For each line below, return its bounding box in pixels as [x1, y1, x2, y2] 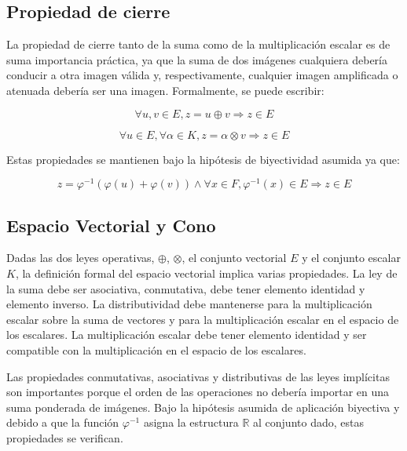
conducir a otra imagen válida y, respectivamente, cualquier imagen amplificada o [6, 67, 398, 83]
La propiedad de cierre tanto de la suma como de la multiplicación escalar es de [6, 36, 390, 53]
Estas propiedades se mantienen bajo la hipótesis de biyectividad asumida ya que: [6, 151, 400, 167]
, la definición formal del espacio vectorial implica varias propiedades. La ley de [15, 265, 398, 282]
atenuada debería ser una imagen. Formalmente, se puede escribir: [6, 82, 324, 98]
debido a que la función [6, 414, 119, 431]
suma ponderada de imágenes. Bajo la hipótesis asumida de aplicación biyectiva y [6, 398, 400, 415]
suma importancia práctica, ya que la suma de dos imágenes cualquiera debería [6, 51, 387, 67]
